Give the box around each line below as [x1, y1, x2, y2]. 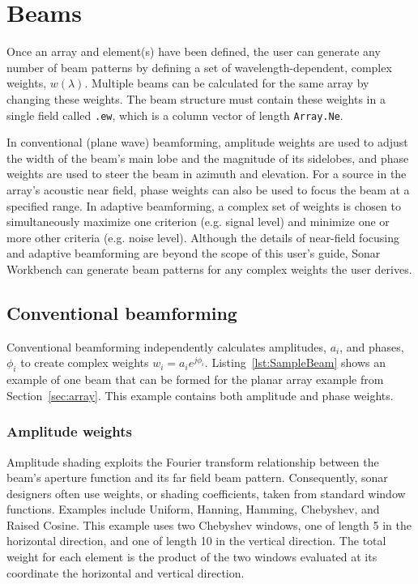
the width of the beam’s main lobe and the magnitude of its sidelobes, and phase [6, 149, 409, 166]
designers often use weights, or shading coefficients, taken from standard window [6, 484, 406, 501]
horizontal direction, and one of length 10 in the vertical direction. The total [6, 532, 386, 549]
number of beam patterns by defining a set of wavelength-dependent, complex [6, 58, 392, 75]
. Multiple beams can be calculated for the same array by [84, 75, 369, 92]
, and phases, [339, 338, 404, 355]
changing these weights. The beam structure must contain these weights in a [6, 90, 386, 107]
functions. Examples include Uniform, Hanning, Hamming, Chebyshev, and [6, 501, 380, 518]
